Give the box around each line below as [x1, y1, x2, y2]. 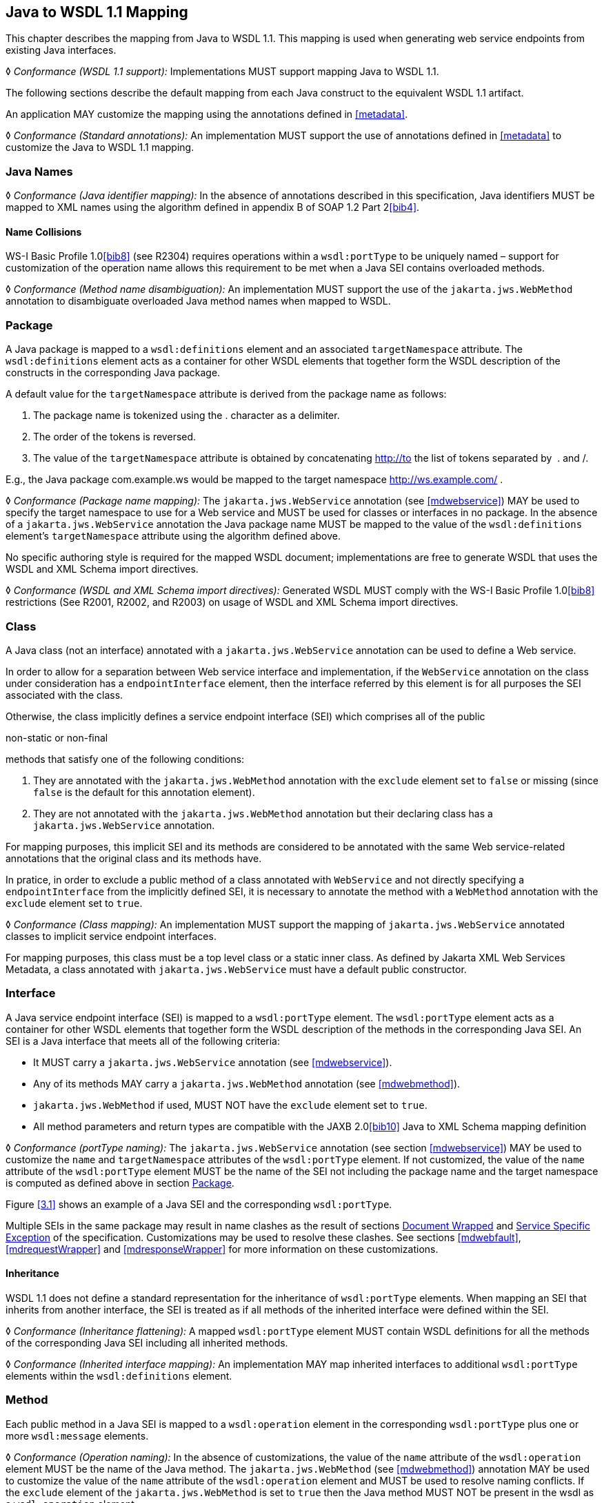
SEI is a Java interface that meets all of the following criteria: [6, 1034, 281, 1047]
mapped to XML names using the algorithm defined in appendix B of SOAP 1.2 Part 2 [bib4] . [6, 201, 420, 214]
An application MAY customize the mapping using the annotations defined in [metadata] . [6, 108, 408, 121]
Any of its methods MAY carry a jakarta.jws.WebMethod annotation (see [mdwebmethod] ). [33, 1077, 461, 1090]
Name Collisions [6, 225, 82, 238]
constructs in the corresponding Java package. [6, 367, 221, 379]
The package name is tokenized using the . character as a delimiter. [33, 409, 340, 422]
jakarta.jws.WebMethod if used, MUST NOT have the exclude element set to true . [33, 1098, 427, 1111]
